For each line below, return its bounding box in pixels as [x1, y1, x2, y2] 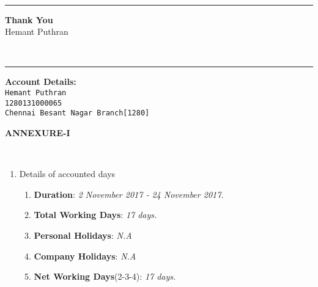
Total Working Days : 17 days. [34, 208, 157, 221]
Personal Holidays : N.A [34, 228, 132, 241]
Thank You [5, 13, 53, 26]
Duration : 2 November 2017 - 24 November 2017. [34, 187, 224, 200]
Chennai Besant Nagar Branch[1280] [5, 109, 150, 118]
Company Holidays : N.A [34, 249, 136, 262]
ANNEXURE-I [5, 126, 70, 139]
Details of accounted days [19, 167, 116, 180]
